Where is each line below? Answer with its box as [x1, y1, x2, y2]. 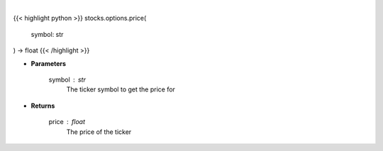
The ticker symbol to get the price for [66, 85, 175, 94]
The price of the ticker [66, 128, 132, 136]
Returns [30, 101, 55, 110]
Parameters [30, 59, 67, 67]
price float [48, 118, 85, 126]
